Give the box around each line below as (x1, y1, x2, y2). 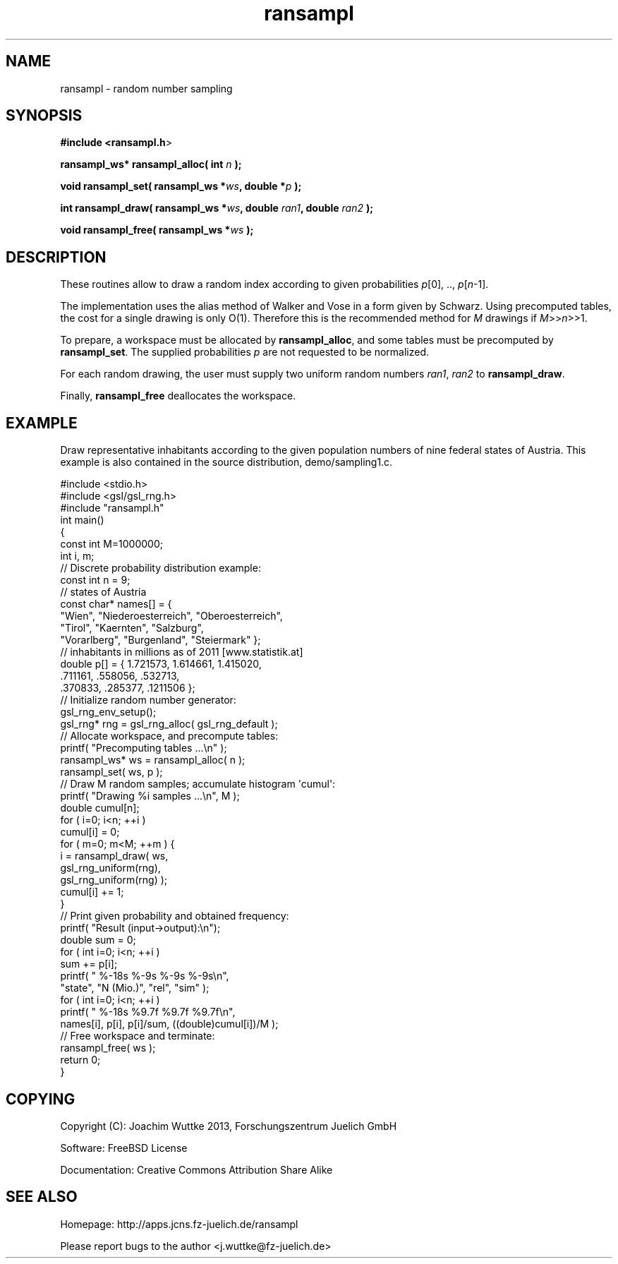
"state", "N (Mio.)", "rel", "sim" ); (60, 982, 210, 994)
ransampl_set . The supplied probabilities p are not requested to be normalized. (60, 346, 430, 359)
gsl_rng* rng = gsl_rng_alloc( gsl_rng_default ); (60, 718, 278, 730)
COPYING (6, 1090, 75, 1108)
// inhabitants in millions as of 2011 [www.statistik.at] (60, 646, 303, 658)
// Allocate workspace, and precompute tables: (60, 730, 279, 742)
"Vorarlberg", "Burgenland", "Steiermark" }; (60, 634, 261, 646)
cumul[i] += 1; (60, 886, 124, 898)
